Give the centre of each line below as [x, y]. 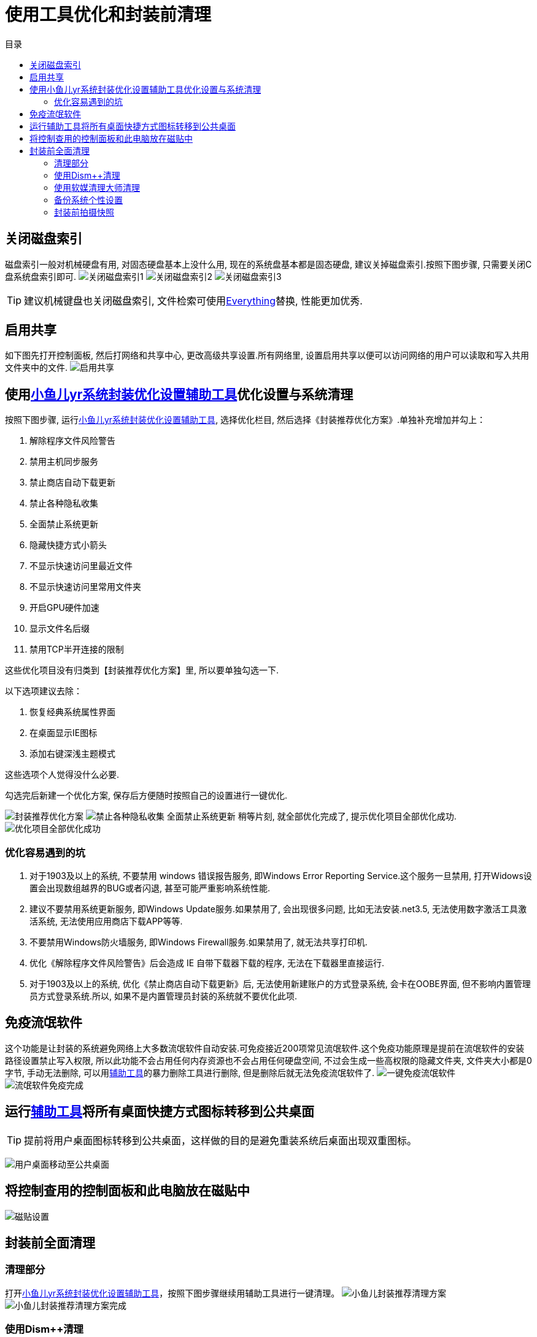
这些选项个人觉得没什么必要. [62, 775]
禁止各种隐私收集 [64, 503]
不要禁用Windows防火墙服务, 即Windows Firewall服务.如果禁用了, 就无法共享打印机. [199, 942]
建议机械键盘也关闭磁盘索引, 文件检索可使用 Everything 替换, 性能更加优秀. [193, 300]
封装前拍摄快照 [84, 212]
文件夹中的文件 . [37, 368]
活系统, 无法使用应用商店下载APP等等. [106, 921]
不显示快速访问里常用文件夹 [85, 587]
